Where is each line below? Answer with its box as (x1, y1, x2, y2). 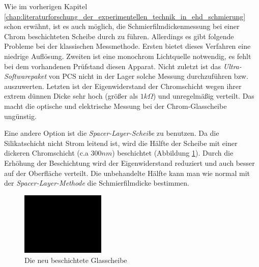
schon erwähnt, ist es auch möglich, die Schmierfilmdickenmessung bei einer (4, 21, 240, 32)
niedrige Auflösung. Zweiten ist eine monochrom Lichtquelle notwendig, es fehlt (4, 50, 251, 61)
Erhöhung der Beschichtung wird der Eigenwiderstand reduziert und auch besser (4, 157, 255, 168)
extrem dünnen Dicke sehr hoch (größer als (4, 91, 138, 101)
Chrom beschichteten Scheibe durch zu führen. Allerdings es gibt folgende (4, 31, 234, 41)
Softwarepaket (4, 71, 47, 81)
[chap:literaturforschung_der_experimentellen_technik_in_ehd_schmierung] (4, 11, 246, 21)
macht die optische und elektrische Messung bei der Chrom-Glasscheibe (4, 100, 227, 111)
